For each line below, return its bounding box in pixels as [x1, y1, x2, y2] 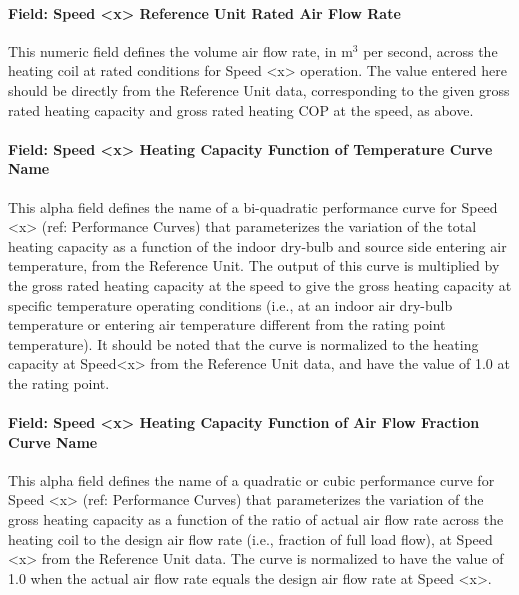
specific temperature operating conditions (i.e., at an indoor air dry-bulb [8, 294, 453, 315]
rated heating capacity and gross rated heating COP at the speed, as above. [8, 99, 474, 120]
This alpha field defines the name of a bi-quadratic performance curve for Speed [8, 196, 498, 217]
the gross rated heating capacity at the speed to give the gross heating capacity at [8, 274, 512, 295]
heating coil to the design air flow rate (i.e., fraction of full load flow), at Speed [8, 528, 493, 549]
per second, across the [363, 40, 498, 61]
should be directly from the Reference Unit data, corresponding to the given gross [8, 79, 510, 100]
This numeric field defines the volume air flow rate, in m [8, 40, 353, 61]
